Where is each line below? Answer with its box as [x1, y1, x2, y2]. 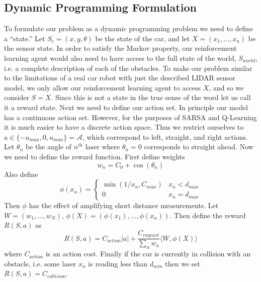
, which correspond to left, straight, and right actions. [82, 131, 248, 142]
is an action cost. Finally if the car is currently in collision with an [45, 248, 250, 259]
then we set [165, 258, 201, 268]
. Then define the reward [169, 210, 246, 220]
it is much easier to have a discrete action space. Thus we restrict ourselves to [4, 122, 244, 132]
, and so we [209, 82, 244, 92]
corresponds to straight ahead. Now [144, 141, 253, 152]
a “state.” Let [4, 33, 45, 43]
